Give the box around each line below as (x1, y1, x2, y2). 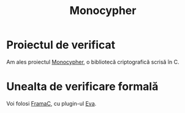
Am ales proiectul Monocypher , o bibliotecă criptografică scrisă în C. (6, 58, 179, 65)
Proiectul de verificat (6, 38, 115, 52)
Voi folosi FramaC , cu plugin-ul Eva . (6, 100, 97, 107)
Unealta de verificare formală (6, 80, 159, 93)
